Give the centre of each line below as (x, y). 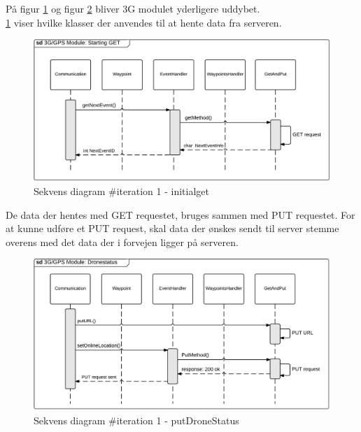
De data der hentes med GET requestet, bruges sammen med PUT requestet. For (180, 214)
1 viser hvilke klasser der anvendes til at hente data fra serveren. (144, 22)
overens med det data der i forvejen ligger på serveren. (122, 242)
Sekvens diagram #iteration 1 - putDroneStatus (136, 420)
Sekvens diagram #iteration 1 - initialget (121, 191)
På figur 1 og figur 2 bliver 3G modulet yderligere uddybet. (133, 8)
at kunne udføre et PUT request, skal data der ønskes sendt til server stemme (172, 228)
